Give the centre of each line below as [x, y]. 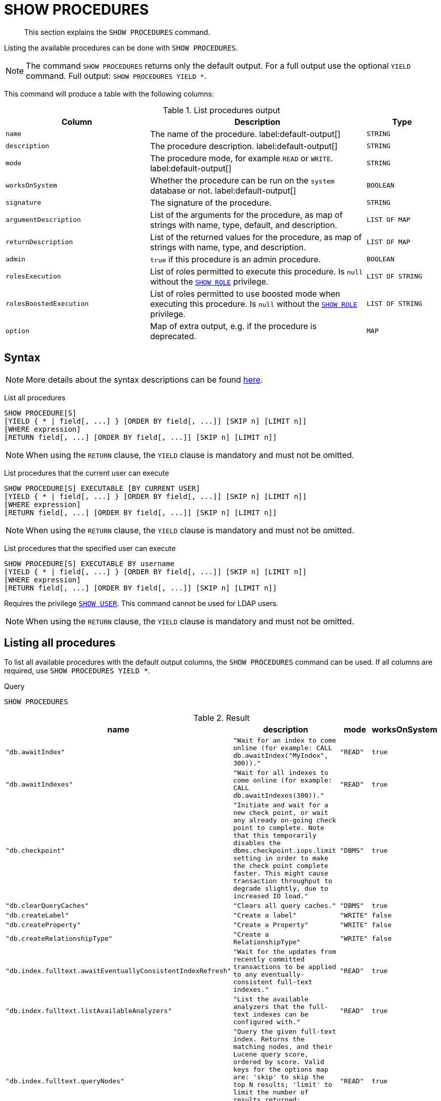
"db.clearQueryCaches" [47, 906]
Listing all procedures [60, 643]
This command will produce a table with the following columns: [109, 94]
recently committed [269, 959]
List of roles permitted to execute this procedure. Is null [256, 271]
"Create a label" [265, 915]
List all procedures [35, 397]
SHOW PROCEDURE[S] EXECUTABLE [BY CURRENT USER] [102, 488]
